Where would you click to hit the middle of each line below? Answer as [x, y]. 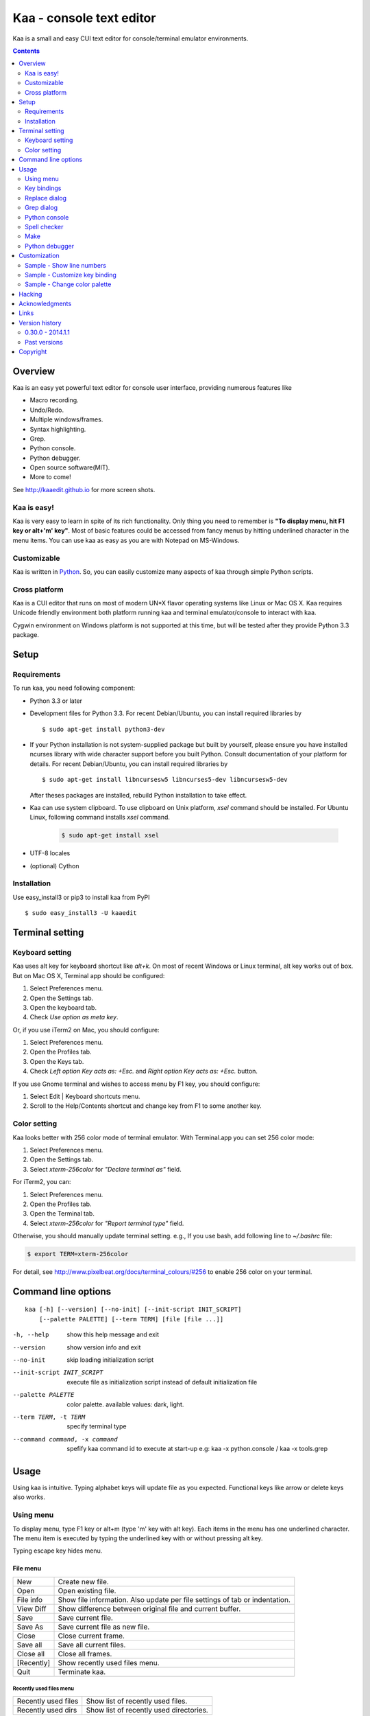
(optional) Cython [54, 866]
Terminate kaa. [82, 1671]
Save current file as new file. [104, 1627]
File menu [27, 1568]
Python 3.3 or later [56, 701]
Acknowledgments [45, 304]
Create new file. [83, 1581]
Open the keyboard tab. [63, 1007]
